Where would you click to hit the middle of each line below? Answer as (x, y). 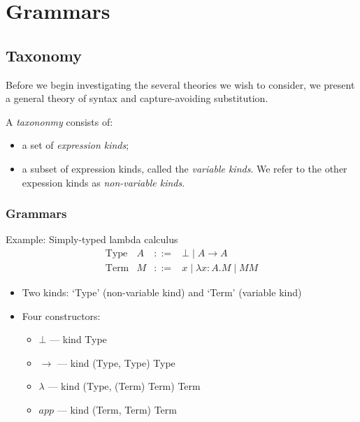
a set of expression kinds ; (75, 145)
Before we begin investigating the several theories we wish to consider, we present (180, 84)
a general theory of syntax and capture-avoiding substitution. (137, 98)
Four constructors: (61, 315)
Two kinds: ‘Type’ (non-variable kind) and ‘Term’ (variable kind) (162, 292)
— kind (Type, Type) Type (116, 362)
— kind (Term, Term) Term (117, 409)
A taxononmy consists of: (59, 121)
